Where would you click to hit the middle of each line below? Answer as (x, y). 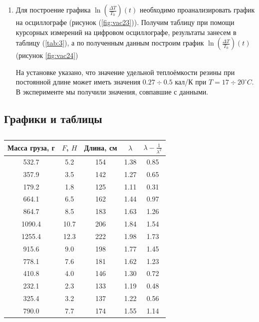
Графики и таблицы (53, 118)
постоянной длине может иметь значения (78, 82)
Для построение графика (53, 9)
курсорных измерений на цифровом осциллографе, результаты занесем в (126, 32)
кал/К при (191, 82)
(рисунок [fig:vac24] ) (47, 55)
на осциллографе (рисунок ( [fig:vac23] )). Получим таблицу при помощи (125, 22)
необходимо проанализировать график (197, 9)
